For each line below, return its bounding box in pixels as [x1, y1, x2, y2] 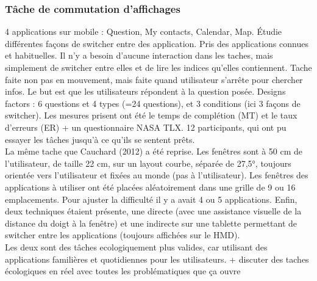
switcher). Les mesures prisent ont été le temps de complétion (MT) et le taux [5, 109, 297, 122]
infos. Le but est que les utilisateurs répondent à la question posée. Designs [5, 85, 286, 98]
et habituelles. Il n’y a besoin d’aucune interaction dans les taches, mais [5, 49, 273, 62]
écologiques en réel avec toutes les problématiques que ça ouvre [5, 265, 241, 277]
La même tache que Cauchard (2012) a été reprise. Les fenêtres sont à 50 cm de [5, 145, 303, 158]
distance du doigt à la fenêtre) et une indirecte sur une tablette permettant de [5, 216, 297, 229]
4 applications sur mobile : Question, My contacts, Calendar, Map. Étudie [5, 25, 282, 38]
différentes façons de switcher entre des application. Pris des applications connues [5, 37, 308, 49]
